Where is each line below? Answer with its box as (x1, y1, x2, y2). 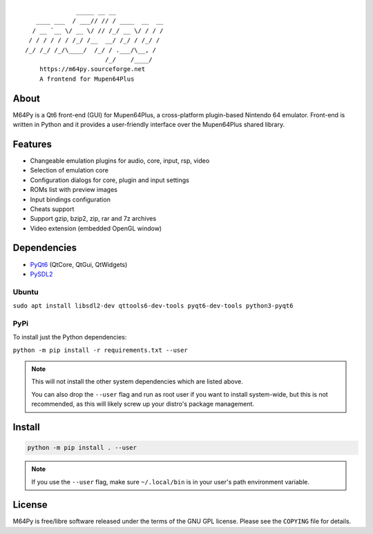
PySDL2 (30, 270, 53, 278)
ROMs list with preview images (30, 186, 117, 194)
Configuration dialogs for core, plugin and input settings (30, 176, 189, 184)
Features (12, 138, 52, 150)
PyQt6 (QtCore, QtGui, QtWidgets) (30, 260, 128, 268)
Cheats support (30, 204, 75, 213)
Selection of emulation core (30, 166, 108, 175)
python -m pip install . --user (27, 444, 137, 452)
